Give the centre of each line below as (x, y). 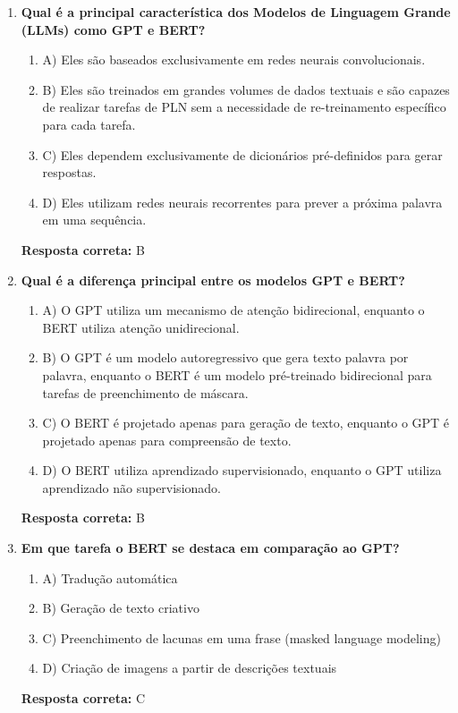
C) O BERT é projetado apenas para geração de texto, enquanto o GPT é (246, 423)
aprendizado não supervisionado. (131, 487)
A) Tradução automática (110, 577)
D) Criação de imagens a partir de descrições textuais (190, 668)
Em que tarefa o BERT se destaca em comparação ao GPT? (210, 548)
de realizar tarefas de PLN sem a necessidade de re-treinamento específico (244, 107)
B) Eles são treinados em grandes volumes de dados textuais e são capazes (246, 89)
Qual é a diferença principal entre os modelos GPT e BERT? (213, 280)
